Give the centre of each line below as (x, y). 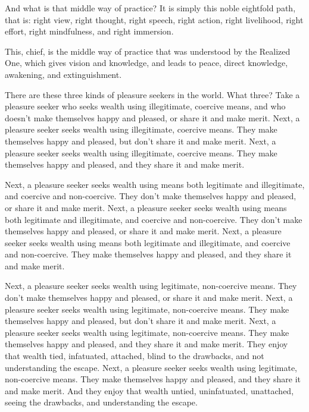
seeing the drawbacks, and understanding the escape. (101, 402)
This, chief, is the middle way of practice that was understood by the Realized (148, 51)
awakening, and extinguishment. (63, 74)
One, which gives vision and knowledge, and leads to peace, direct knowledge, (146, 63)
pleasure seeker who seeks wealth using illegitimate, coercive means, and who (145, 106)
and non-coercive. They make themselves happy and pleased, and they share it (148, 254)
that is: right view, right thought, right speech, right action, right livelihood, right (154, 19)
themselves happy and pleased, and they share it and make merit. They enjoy (146, 344)
